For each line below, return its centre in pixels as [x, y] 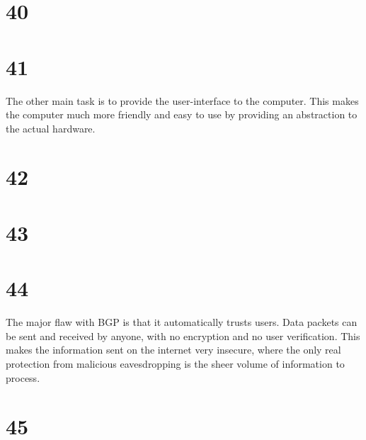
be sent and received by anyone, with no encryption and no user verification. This [183, 335]
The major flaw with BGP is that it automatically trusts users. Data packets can [182, 322]
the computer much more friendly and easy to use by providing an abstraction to [182, 114]
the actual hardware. [51, 128]
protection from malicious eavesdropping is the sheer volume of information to [175, 363]
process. [23, 377]
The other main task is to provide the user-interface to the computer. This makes [182, 100]
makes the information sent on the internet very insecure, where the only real [173, 350]
